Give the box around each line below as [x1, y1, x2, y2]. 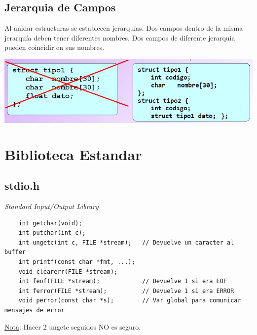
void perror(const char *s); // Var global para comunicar [18, 297, 241, 304]
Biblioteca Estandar [4, 144, 142, 164]
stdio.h [4, 178, 40, 193]
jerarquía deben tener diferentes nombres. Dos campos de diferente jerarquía [4, 32, 235, 42]
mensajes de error [4, 307, 65, 314]
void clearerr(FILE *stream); [18, 268, 118, 275]
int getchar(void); [18, 219, 82, 227]
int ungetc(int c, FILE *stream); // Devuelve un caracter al [18, 239, 234, 246]
